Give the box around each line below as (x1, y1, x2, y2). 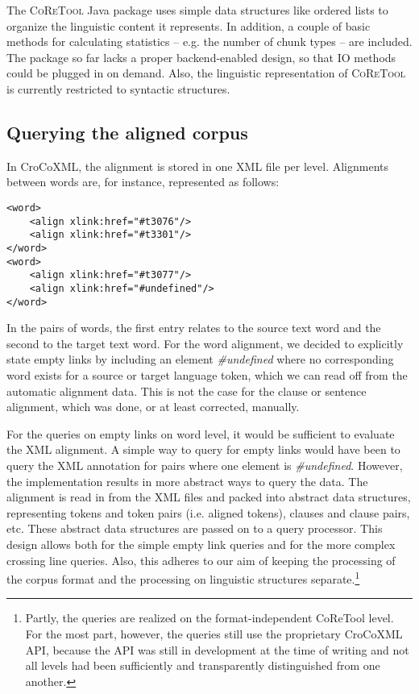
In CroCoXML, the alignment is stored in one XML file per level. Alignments (6, 157, 388, 174)
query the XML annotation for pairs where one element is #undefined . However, (6, 456, 403, 473)
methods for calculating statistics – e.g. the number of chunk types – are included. (6, 33, 413, 50)
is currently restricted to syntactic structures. (6, 80, 230, 97)
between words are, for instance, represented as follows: (6, 173, 280, 190)
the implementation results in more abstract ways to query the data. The (6, 472, 368, 489)
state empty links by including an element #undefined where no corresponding (6, 351, 394, 368)
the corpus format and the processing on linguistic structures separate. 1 (6, 568, 360, 587)
